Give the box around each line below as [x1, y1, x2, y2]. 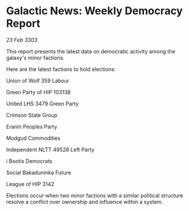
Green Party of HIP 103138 [6, 88, 71, 95]
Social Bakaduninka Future [6, 169, 71, 176]
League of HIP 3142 [6, 180, 55, 187]
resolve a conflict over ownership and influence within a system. [6, 198, 164, 205]
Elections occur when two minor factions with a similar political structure [6, 191, 184, 199]
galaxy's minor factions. [6, 54, 65, 61]
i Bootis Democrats [6, 157, 53, 164]
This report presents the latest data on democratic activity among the [6, 47, 176, 55]
